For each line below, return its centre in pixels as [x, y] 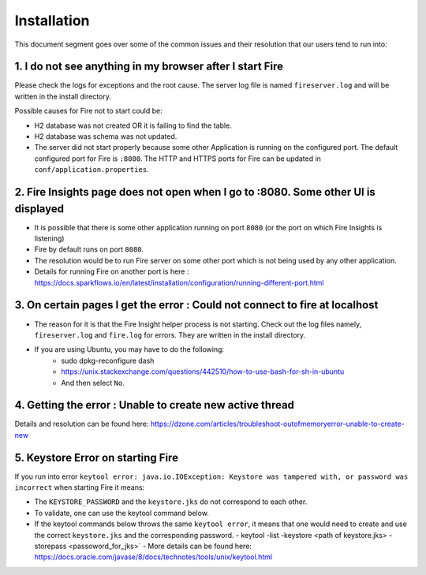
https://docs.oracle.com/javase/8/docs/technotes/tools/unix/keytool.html [153, 557]
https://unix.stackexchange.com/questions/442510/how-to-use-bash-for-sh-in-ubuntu [203, 372]
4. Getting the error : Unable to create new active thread [155, 405]
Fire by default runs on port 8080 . [89, 249]
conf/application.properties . [92, 170]
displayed [39, 209]
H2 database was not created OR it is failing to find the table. [133, 125]
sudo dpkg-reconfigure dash [108, 360]
